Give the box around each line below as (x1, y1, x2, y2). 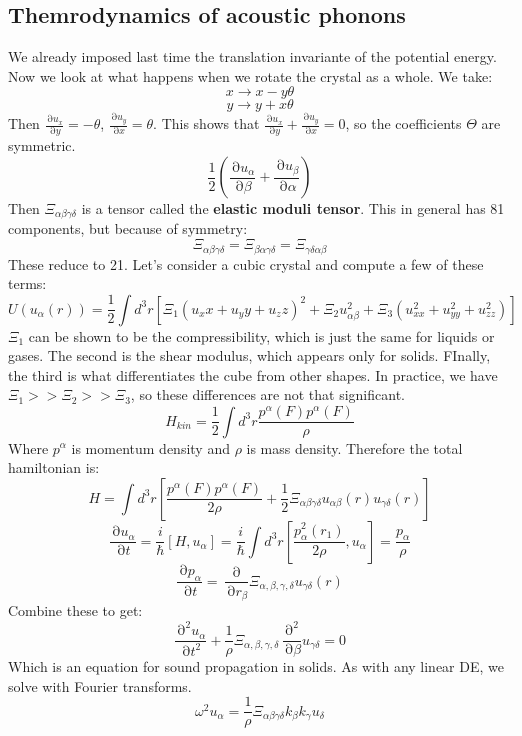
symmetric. (8, 135, 76, 156)
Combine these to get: (8, 600, 143, 621)
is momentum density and (71, 437, 230, 458)
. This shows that (153, 113, 260, 134)
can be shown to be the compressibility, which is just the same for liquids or (28, 325, 495, 346)
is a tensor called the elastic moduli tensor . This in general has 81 (81, 198, 505, 219)
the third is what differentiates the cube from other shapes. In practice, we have (8, 364, 498, 385)
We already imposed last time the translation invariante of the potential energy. (8, 46, 497, 67)
